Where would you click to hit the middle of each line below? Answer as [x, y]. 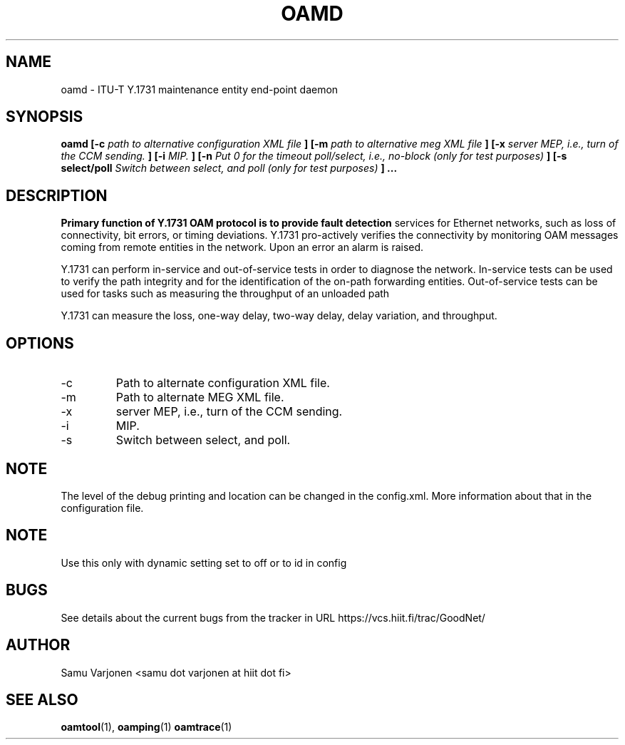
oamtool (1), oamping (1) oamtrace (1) [146, 727]
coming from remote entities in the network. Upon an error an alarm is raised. [242, 247]
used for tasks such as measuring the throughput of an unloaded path [225, 294]
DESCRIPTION [57, 195]
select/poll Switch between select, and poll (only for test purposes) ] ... [229, 168]
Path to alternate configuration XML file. [223, 383]
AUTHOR [38, 645]
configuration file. [102, 508]
